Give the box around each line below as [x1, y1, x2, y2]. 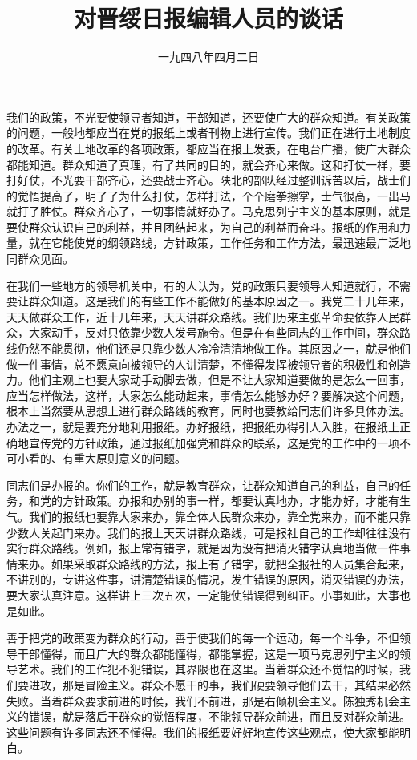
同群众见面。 [6, 250, 74, 267]
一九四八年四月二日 [158, 48, 259, 65]
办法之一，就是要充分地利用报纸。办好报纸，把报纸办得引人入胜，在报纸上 [6, 418, 399, 435]
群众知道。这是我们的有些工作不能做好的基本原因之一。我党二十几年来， [28, 293, 411, 309]
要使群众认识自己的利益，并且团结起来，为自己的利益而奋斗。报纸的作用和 [6, 218, 399, 235]
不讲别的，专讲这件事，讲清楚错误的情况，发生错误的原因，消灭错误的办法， [6, 571, 411, 588]
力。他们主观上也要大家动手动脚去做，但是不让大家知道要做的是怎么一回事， [6, 371, 411, 388]
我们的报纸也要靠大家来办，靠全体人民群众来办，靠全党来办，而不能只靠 [28, 507, 411, 524]
